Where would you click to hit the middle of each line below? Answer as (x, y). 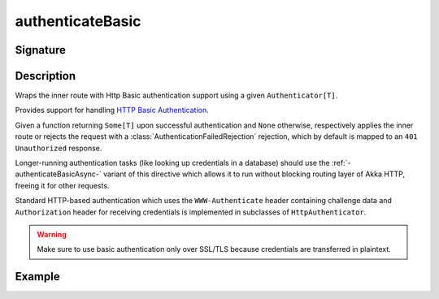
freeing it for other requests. (62, 185)
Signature (41, 50)
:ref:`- (341, 163)
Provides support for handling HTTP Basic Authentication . (112, 110)
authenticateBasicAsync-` (58, 174)
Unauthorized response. (59, 148)
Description (46, 76)
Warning (52, 234)
